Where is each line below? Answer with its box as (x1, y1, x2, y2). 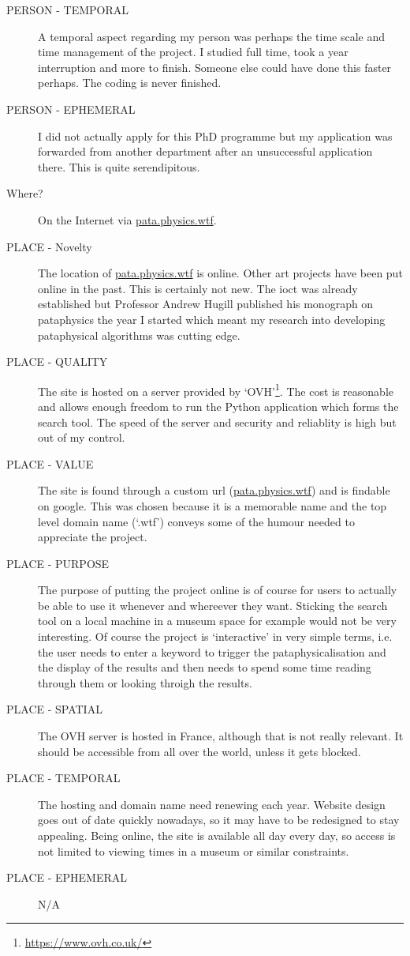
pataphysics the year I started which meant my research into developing (38, 311, 386, 327)
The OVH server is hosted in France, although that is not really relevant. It (38, 728, 404, 744)
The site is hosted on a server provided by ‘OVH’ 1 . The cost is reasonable (38, 380, 393, 399)
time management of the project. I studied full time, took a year (38, 43, 348, 60)
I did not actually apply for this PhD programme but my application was (38, 127, 393, 144)
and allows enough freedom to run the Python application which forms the (38, 397, 399, 414)
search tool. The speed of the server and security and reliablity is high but (38, 413, 397, 430)
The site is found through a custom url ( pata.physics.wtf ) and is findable (38, 482, 390, 499)
